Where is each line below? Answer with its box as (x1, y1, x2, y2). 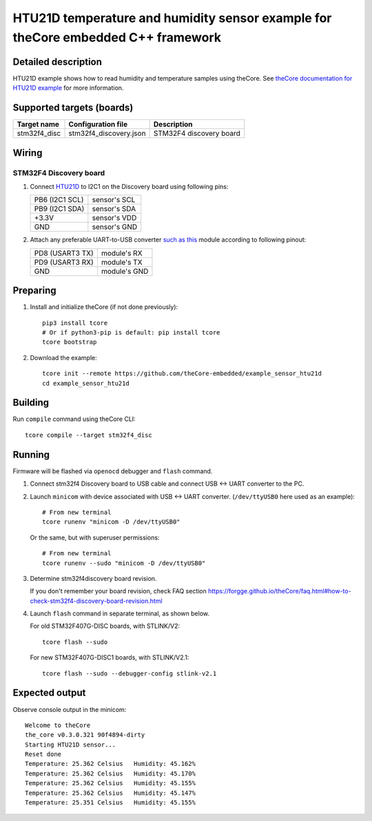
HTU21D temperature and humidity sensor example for (12, 10, 332, 26)
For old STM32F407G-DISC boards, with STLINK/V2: (30, 622, 180, 631)
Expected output (12, 687, 86, 699)
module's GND (101, 266, 149, 276)
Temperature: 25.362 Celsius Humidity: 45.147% (25, 789, 196, 797)
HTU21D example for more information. (12, 83, 124, 92)
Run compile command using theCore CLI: (12, 415, 136, 424)
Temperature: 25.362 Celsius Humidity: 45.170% (25, 769, 196, 778)
